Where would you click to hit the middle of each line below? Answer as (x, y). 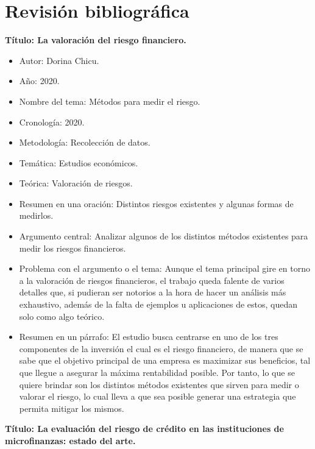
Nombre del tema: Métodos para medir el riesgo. (110, 101)
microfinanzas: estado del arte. (70, 440)
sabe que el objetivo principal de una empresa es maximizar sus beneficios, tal (165, 360)
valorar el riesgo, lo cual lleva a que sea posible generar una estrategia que (157, 396)
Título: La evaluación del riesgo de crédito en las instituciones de (144, 429)
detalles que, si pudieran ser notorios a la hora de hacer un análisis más (153, 292)
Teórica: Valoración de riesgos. (76, 183)
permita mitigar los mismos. (72, 408)
